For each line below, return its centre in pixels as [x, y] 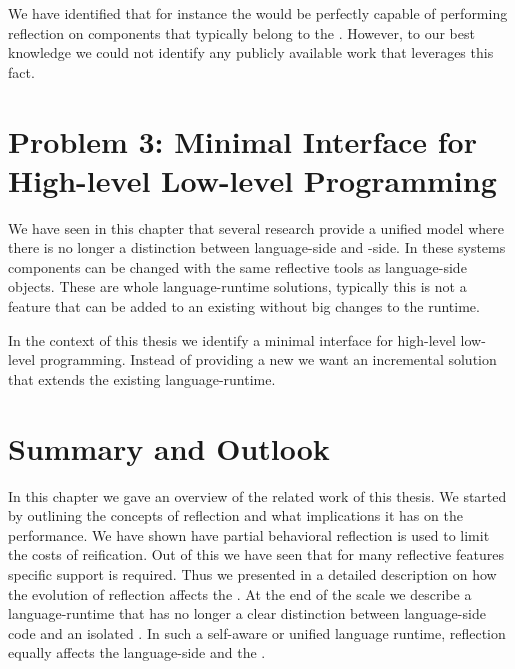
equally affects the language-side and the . [137, 652]
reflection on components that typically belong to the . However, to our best [241, 32]
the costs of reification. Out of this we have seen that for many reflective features [256, 554]
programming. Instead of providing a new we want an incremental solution [268, 359]
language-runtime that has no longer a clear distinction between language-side [247, 613]
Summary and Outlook [169, 447]
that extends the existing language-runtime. [142, 378]
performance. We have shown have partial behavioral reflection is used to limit [249, 534]
